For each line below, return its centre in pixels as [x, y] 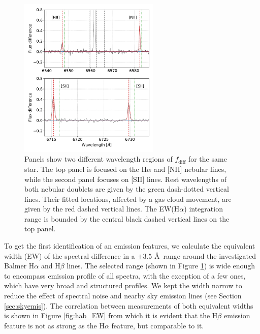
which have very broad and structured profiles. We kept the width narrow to [123, 285]
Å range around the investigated [205, 255]
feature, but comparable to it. [158, 325]
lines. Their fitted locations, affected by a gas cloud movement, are [128, 199]
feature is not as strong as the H [54, 325]
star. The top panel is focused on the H [86, 169]
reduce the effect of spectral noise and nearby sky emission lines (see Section [123, 296]
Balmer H [19, 266]
